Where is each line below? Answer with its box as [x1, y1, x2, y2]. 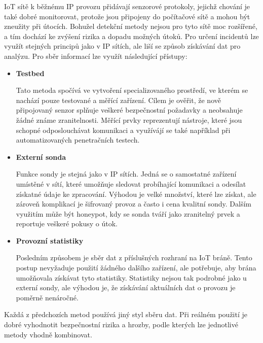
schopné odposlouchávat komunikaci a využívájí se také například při [16, 124, 231, 135]
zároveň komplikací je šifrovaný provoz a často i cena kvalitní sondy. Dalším [16, 198, 251, 209]
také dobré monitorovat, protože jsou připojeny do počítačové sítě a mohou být [4, 11, 250, 21]
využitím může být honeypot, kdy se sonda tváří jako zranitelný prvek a [16, 208, 240, 219]
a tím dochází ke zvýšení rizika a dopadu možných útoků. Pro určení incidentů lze [4, 30, 259, 41]
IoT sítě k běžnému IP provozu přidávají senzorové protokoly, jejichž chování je [4, 1, 250, 11]
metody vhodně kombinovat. [4, 329, 92, 339]
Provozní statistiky [16, 235, 84, 246]
